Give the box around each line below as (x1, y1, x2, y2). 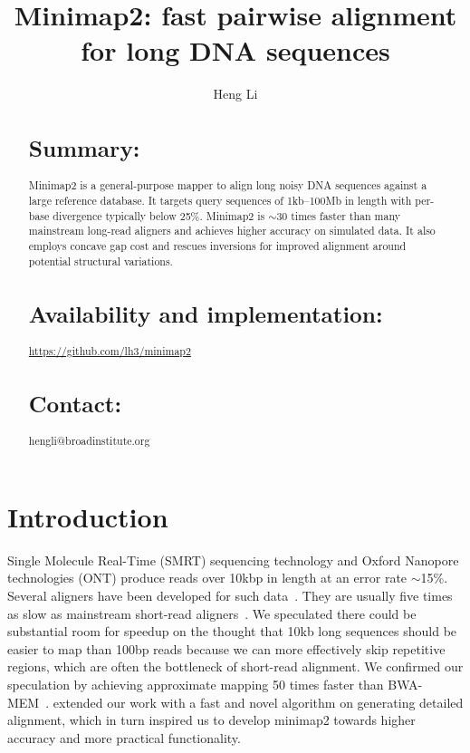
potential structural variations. (28, 253, 173, 268)
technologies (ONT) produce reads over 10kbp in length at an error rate (7, 568, 408, 587)
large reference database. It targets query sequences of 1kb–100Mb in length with (28, 193, 412, 208)
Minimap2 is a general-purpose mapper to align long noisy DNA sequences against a (28, 178, 427, 193)
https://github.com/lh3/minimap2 (28, 343, 191, 358)
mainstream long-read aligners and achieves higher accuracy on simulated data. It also (28, 223, 436, 238)
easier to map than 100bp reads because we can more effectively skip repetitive (7, 639, 446, 658)
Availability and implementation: (28, 297, 383, 329)
